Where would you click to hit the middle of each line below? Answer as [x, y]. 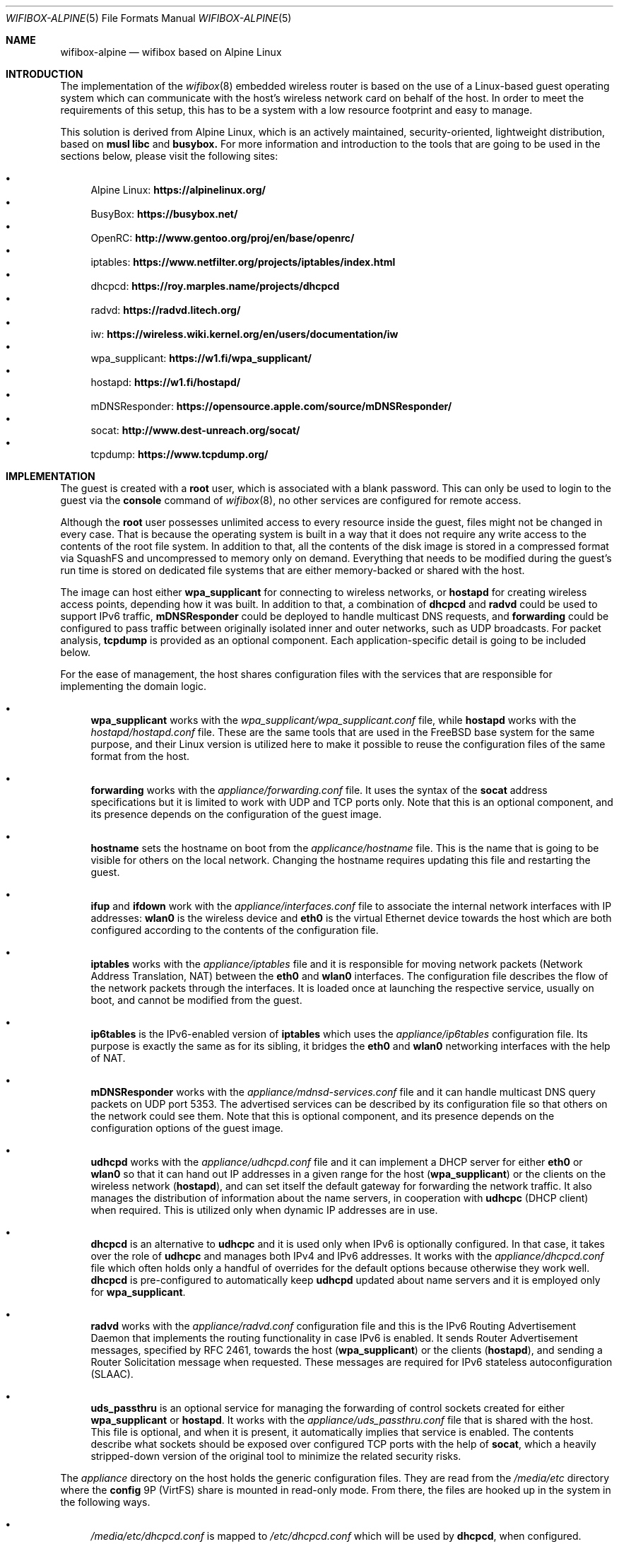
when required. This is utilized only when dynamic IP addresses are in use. [264, 1210]
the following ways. [105, 1502]
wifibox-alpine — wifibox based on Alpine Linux [171, 52]
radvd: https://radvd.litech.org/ [166, 310]
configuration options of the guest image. [187, 1128]
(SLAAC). [112, 1374]
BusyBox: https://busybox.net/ [164, 214]
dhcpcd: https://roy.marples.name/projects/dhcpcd [215, 286]
